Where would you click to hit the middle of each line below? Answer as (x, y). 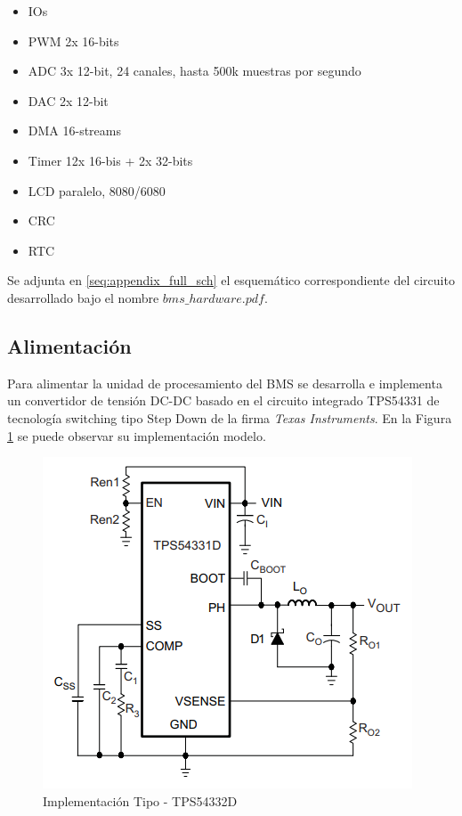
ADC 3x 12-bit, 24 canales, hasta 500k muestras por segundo (195, 71)
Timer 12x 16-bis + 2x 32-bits (110, 160)
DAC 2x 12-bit (68, 100)
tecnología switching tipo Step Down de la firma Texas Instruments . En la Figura (230, 417)
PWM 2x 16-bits (73, 41)
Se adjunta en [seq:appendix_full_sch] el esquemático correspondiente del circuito (231, 280)
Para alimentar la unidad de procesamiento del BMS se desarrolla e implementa (225, 383)
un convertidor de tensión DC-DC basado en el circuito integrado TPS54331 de (223, 400)
